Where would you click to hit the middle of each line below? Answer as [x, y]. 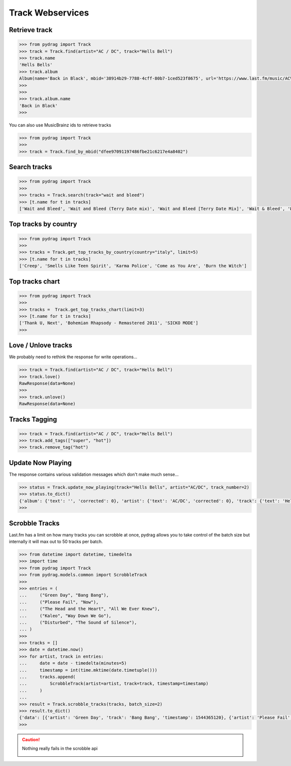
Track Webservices [49, 13]
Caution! [31, 739]
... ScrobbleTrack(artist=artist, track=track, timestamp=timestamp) [114, 684]
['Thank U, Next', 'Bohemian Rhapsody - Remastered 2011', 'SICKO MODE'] [109, 323]
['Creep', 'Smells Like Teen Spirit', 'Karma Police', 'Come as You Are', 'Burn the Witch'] [133, 266]
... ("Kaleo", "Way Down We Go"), [65, 616]
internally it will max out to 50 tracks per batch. [56, 541]
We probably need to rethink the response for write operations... [73, 357]
